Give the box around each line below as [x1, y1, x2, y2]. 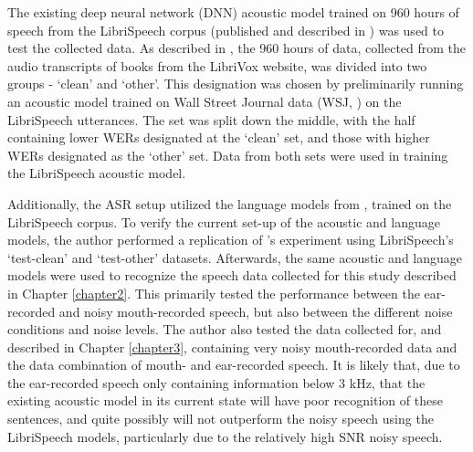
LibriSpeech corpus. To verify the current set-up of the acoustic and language [7, 212, 440, 231]
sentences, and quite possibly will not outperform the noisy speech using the [7, 409, 434, 428]
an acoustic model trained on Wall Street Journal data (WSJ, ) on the [7, 91, 402, 110]
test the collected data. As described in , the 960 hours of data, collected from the [7, 38, 467, 58]
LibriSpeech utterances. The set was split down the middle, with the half [7, 110, 415, 129]
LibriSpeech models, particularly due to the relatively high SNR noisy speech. [7, 426, 443, 446]
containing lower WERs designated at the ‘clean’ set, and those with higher [7, 128, 430, 147]
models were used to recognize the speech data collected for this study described [7, 266, 457, 285]
